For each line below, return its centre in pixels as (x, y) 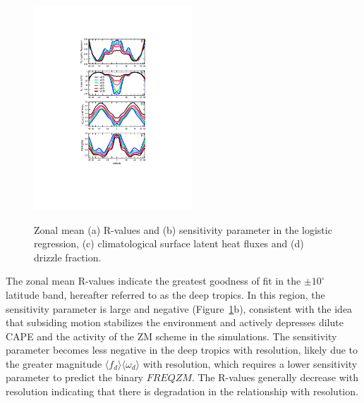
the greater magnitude (54, 363)
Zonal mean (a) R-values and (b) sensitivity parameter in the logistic (183, 229)
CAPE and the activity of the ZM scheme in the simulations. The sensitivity (171, 336)
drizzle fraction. (68, 257)
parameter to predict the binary (75, 377)
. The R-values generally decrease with (275, 377)
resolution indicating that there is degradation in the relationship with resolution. (182, 391)
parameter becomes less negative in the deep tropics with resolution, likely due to (182, 350)
